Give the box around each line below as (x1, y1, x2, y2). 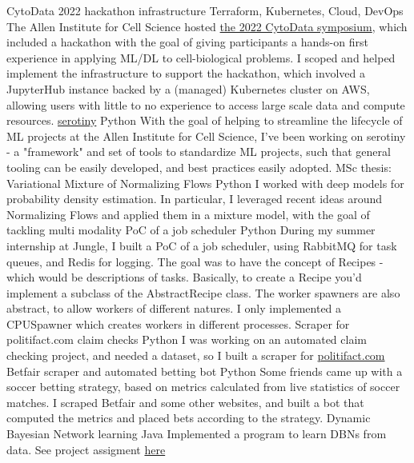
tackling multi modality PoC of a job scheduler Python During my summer (6, 222, 376, 238)
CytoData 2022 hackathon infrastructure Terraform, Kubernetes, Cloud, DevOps (6, 2, 404, 18)
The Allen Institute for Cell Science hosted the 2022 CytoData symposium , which (6, 18, 408, 34)
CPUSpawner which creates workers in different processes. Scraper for (6, 315, 350, 332)
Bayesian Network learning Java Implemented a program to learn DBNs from (6, 425, 387, 442)
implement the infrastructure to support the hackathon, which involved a (6, 65, 365, 82)
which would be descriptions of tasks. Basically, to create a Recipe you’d (6, 269, 362, 285)
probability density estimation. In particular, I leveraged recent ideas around (6, 190, 383, 207)
